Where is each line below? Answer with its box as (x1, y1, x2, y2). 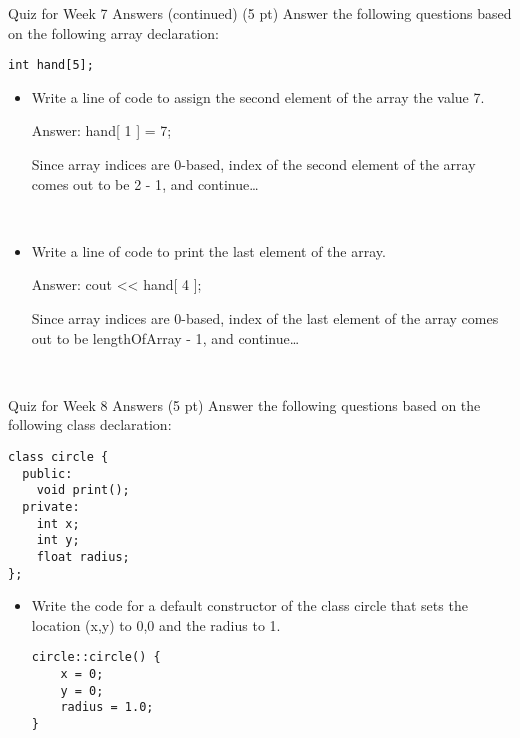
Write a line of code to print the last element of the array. (31, 240, 386, 261)
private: (22, 499, 80, 514)
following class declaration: (8, 414, 172, 435)
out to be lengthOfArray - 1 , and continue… (31, 327, 300, 348)
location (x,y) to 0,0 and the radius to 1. (31, 614, 281, 635)
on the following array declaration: (8, 22, 219, 43)
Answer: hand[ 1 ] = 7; (31, 120, 172, 141)
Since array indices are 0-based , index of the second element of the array (31, 154, 476, 175)
